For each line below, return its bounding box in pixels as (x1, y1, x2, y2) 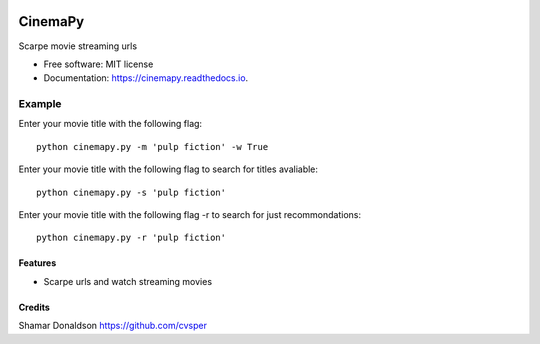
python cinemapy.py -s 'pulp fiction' (36, 186, 227, 198)
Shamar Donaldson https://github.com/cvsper (18, 320, 207, 332)
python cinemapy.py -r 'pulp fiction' (36, 232, 227, 244)
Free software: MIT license (43, 58, 154, 70)
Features (18, 257, 57, 269)
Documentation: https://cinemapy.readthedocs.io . (43, 72, 249, 84)
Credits (18, 301, 50, 313)
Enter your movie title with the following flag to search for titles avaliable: (18, 163, 319, 175)
